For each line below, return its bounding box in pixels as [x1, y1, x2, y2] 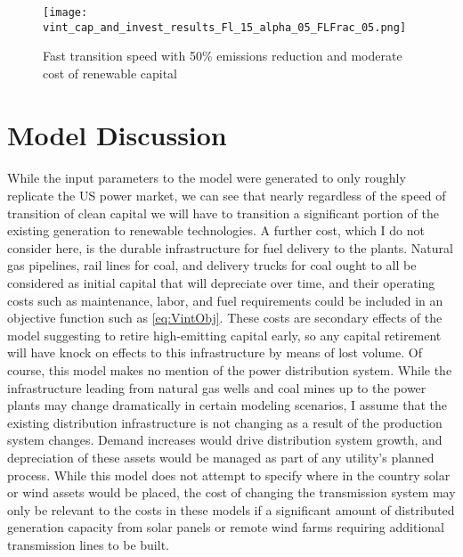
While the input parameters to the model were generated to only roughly [7, 168, 406, 187]
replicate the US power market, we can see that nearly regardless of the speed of [7, 186, 446, 205]
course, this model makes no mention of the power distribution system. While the [7, 361, 452, 379]
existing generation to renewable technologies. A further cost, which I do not [7, 221, 425, 240]
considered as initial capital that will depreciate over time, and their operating [7, 274, 435, 292]
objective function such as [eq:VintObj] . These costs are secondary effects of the [7, 308, 443, 327]
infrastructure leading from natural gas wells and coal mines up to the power [7, 378, 426, 397]
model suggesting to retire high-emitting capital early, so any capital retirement [7, 325, 442, 344]
